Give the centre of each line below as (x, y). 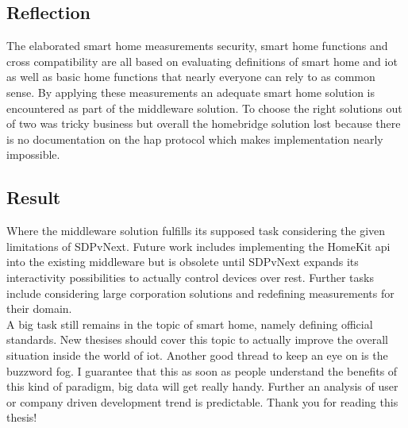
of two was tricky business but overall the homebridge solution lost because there (204, 123)
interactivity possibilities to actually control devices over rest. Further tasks (190, 277)
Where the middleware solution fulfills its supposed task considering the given (196, 231)
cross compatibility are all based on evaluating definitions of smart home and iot (202, 61)
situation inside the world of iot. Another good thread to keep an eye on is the (197, 355)
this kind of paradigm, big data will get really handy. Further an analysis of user (202, 386)
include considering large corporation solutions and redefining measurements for (200, 293)
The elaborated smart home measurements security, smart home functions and (197, 46)
